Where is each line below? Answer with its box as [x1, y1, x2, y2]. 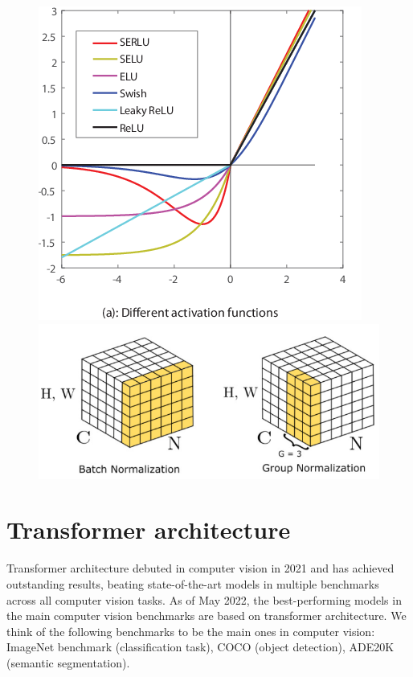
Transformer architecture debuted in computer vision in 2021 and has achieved [6, 560, 395, 576]
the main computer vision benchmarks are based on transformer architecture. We [6, 607, 407, 624]
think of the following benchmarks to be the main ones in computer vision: [6, 622, 375, 639]
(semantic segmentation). [6, 654, 130, 671]
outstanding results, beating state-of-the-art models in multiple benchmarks [6, 575, 379, 592]
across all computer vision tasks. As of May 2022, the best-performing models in [6, 591, 402, 608]
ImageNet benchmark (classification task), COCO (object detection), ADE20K [6, 638, 395, 655]
